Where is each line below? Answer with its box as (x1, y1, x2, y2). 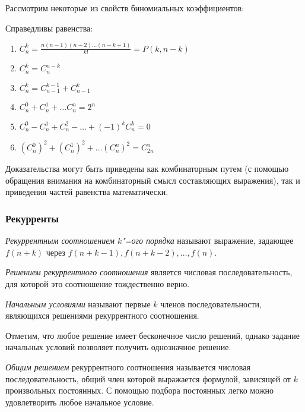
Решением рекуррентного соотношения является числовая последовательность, (5, 266, 293, 278)
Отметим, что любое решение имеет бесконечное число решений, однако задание (5, 329, 300, 341)
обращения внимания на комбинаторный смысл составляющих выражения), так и (5, 174, 300, 186)
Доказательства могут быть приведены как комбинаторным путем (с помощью (5, 162, 289, 175)
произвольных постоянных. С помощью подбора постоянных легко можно (5, 384, 274, 397)
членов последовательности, (160, 297, 262, 310)
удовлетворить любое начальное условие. (5, 395, 154, 408)
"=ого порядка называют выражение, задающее (122, 234, 294, 247)
